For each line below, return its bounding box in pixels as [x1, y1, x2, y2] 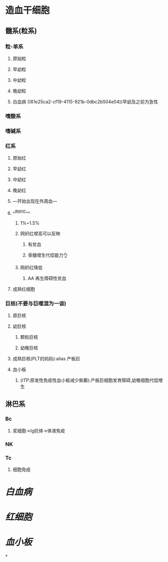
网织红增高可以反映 [20, 230, 61, 236]
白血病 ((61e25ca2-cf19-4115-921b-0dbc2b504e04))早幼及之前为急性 [12, 99, 158, 105]
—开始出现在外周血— [12, 198, 57, 204]
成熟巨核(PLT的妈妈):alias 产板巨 [12, 355, 80, 361]
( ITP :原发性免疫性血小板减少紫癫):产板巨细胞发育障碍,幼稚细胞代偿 [20, 377, 158, 383]
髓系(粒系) [5, 26, 37, 35]
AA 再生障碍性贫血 [27, 275, 67, 281]
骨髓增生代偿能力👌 [27, 252, 68, 258]
